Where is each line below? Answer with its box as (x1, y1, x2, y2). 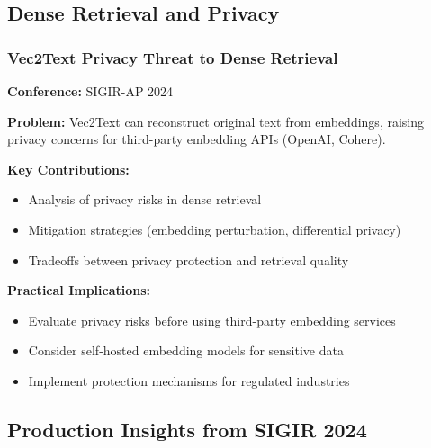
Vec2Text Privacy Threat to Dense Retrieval (7, 46, 338, 68)
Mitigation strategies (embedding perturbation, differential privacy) (28, 220, 401, 238)
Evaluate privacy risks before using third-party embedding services (28, 310, 396, 329)
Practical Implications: (7, 281, 151, 300)
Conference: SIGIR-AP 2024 (7, 82, 174, 100)
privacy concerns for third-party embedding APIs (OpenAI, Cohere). (7, 130, 386, 148)
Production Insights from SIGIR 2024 (7, 415, 367, 443)
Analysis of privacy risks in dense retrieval (28, 190, 262, 209)
